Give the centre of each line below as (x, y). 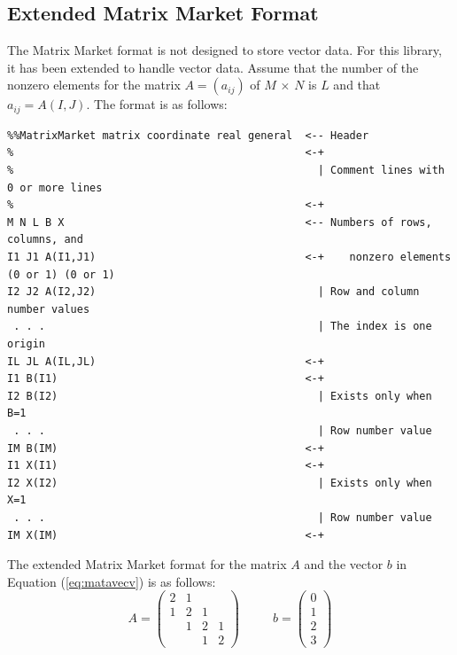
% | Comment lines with (226, 171)
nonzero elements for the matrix (94, 85)
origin (26, 343)
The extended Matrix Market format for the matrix (147, 564)
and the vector (344, 564)
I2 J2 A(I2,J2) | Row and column (213, 292)
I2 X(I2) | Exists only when (220, 483)
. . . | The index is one (223, 327)
